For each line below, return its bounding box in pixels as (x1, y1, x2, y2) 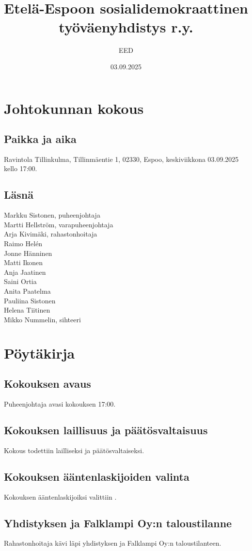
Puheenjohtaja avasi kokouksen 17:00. (4, 398, 116, 409)
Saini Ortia (4, 276, 37, 286)
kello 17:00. (4, 163, 37, 173)
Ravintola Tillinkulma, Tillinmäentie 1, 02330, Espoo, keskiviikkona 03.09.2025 (4, 154, 239, 164)
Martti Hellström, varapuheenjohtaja (4, 219, 113, 229)
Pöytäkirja (4, 343, 75, 362)
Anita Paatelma (4, 286, 51, 296)
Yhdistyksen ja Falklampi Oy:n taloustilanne (4, 515, 232, 530)
